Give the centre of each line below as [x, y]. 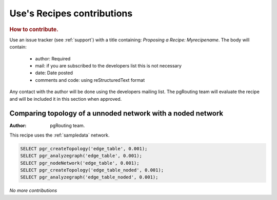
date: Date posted [54, 73]
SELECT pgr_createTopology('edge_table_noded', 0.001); [92, 170]
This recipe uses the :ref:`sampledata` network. [60, 135]
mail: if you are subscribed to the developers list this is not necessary [108, 65]
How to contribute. [34, 29]
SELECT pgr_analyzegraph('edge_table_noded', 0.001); [89, 177]
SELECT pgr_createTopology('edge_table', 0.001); [84, 149]
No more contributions [33, 191]
